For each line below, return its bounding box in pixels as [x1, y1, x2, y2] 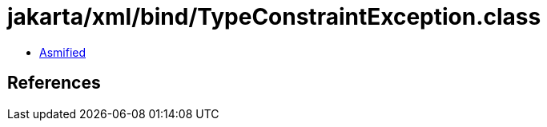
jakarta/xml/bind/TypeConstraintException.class [7, 3, 541, 30]
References [7, 73, 101, 93]
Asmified [39, 45, 86, 59]
